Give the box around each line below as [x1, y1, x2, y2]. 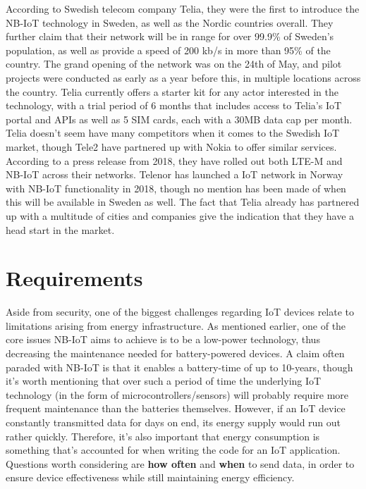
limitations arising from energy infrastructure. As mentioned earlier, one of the [6, 318, 346, 333]
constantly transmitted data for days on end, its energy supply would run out [6, 414, 341, 429]
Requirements [6, 264, 143, 292]
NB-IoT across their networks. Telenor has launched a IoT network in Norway [6, 167, 343, 182]
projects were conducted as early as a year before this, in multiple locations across [6, 70, 361, 85]
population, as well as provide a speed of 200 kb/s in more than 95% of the [6, 42, 331, 57]
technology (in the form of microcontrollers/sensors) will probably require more [6, 387, 349, 402]
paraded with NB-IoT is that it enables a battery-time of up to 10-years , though [6, 359, 353, 374]
